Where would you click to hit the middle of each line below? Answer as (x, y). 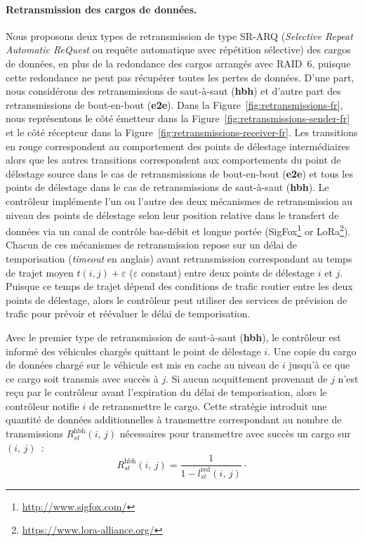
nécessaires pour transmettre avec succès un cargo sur (235, 434)
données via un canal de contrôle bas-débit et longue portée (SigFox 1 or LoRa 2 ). (178, 230)
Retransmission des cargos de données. (101, 9)
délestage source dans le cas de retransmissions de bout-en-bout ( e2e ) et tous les (179, 173)
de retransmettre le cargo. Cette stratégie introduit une (208, 405)
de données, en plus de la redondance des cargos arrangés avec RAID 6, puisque (178, 63)
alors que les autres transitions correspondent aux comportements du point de (173, 160)
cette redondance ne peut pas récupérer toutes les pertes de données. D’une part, (180, 77)
